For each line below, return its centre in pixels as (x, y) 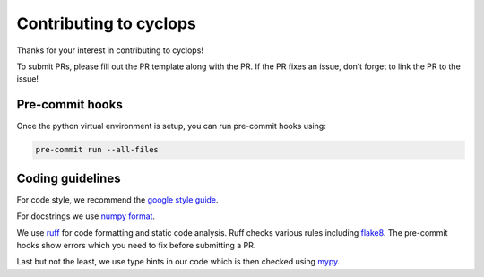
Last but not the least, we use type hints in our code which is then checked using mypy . (178, 262)
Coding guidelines (69, 178)
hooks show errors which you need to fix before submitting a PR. (136, 245)
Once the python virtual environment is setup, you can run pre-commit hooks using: (171, 126)
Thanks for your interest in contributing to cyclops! (110, 50)
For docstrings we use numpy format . (86, 216)
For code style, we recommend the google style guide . (117, 199)
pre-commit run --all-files (97, 150)
